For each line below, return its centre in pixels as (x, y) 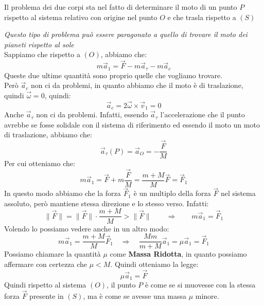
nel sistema (238, 193)
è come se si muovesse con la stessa (200, 285)
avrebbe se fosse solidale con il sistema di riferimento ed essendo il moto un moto (132, 124)
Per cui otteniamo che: (40, 163)
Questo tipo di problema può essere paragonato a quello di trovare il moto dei (126, 34)
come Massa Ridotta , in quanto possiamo (178, 254)
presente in (47, 295)
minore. (207, 295)
